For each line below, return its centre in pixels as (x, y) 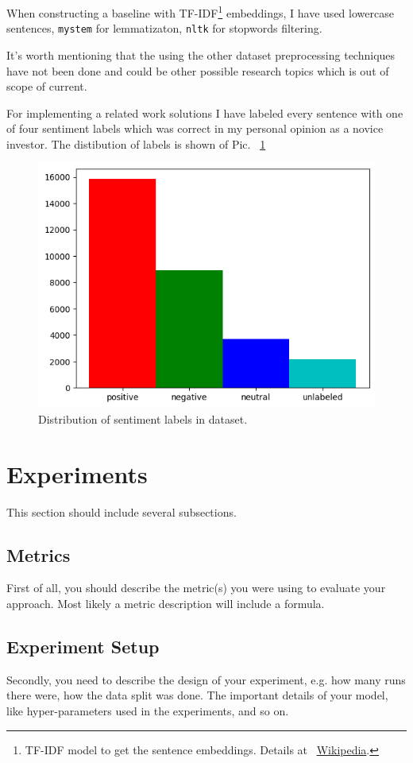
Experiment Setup (83, 646)
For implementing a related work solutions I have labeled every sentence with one (205, 112)
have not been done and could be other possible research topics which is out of (198, 70)
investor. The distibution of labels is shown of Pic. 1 (136, 143)
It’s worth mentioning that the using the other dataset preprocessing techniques (201, 54)
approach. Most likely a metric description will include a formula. (166, 603)
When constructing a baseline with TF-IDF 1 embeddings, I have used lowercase (200, 12)
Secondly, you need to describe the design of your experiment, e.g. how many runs (206, 679)
